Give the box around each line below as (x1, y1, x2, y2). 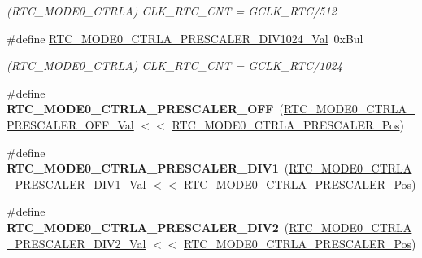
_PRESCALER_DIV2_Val (7, 234, 146, 251)
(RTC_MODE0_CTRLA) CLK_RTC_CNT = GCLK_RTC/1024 (7, 57, 342, 74)
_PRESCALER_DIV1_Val (7, 175, 146, 192)
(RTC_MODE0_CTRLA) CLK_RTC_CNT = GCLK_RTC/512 (7, 2, 337, 19)
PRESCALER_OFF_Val (7, 116, 134, 133)
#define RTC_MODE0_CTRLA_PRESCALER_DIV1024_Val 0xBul (7, 29, 363, 46)
